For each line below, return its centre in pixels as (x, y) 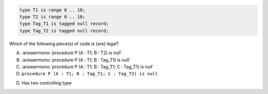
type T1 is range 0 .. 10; (52, 10)
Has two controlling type (47, 83)
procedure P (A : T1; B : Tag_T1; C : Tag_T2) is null (90, 74)
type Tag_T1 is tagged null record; (64, 24)
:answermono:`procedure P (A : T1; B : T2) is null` (72, 53)
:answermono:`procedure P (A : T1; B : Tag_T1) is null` (76, 60)
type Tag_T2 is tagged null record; (64, 31)
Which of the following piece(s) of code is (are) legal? (64, 44)
